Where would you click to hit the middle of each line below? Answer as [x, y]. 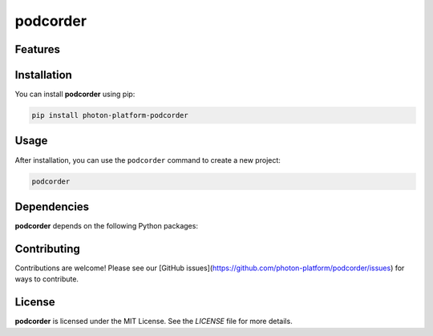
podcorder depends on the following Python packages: [106, 226]
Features [37, 49]
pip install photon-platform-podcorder [110, 115]
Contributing [47, 249]
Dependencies [52, 206]
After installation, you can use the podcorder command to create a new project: [148, 160]
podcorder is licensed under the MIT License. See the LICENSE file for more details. [154, 322]
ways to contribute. [47, 279]
